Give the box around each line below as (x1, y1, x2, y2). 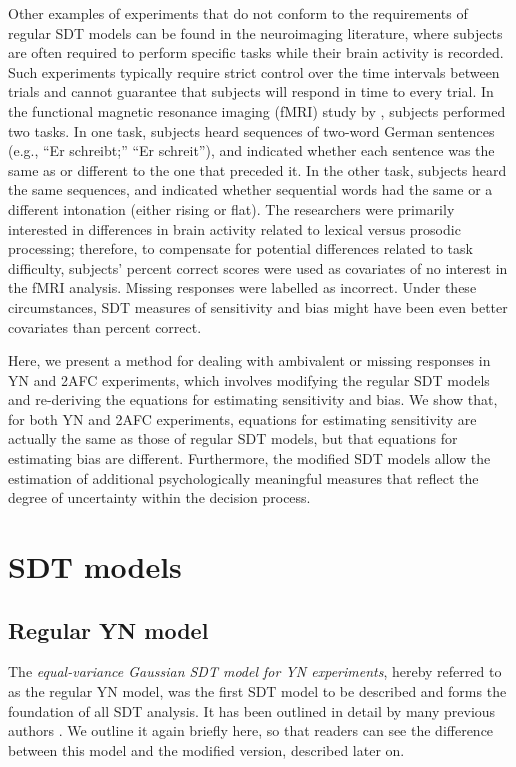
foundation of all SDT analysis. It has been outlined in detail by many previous (8, 700, 496, 721)
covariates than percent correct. (8, 316, 202, 337)
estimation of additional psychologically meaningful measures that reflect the (8, 467, 479, 488)
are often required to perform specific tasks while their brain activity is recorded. (8, 42, 504, 63)
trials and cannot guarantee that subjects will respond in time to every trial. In (8, 81, 494, 102)
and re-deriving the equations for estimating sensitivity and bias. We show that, (8, 389, 498, 410)
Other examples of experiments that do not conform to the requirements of (8, 3, 468, 23)
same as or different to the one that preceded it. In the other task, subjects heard (8, 159, 507, 180)
